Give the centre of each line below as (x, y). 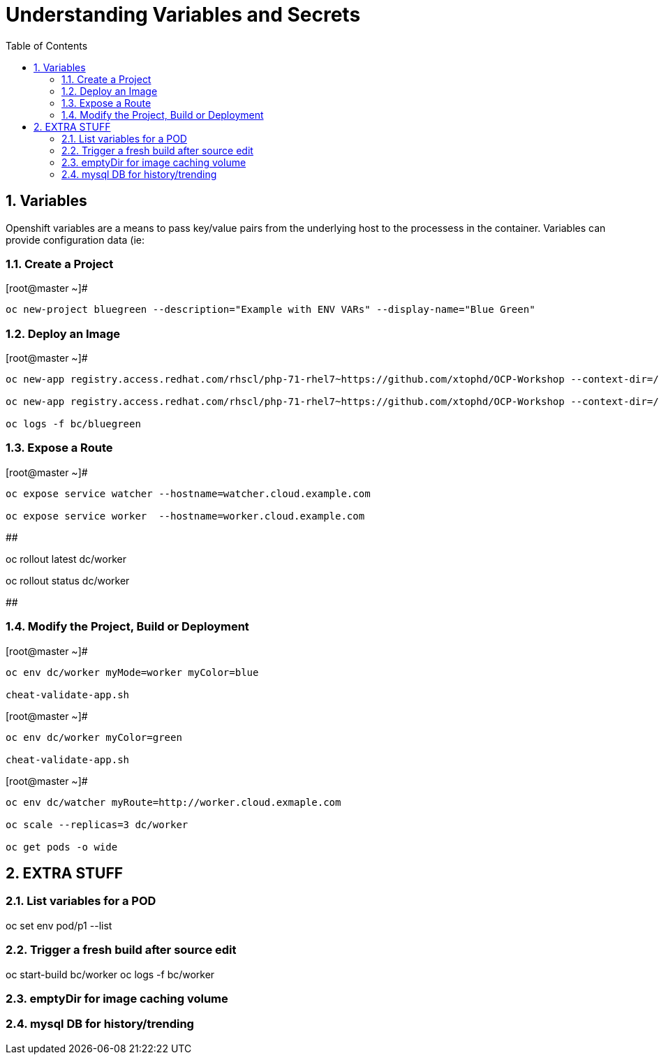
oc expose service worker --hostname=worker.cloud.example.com (185, 516)
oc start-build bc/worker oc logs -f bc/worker (110, 974)
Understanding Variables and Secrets (183, 15)
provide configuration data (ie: (75, 240)
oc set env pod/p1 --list (59, 925)
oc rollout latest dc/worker (66, 559)
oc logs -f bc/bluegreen (73, 424)
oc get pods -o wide (62, 847)
